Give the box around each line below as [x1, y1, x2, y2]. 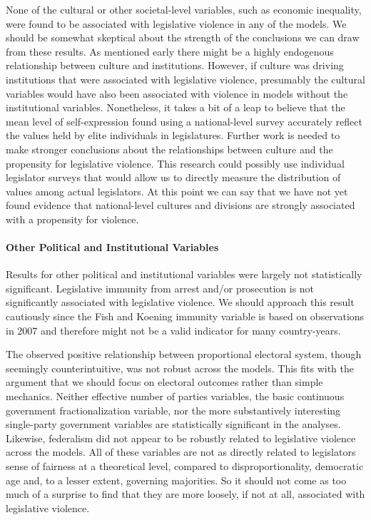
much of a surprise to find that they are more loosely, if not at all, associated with [6, 486, 365, 501]
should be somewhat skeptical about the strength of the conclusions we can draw [6, 30, 360, 45]
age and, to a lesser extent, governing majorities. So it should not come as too [6, 472, 347, 487]
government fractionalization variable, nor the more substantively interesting [6, 402, 341, 417]
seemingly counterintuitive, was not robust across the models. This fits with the [6, 360, 354, 375]
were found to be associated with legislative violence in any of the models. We [6, 16, 347, 31]
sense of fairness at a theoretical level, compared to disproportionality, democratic [6, 459, 364, 474]
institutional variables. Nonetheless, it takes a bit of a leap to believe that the [6, 100, 345, 115]
